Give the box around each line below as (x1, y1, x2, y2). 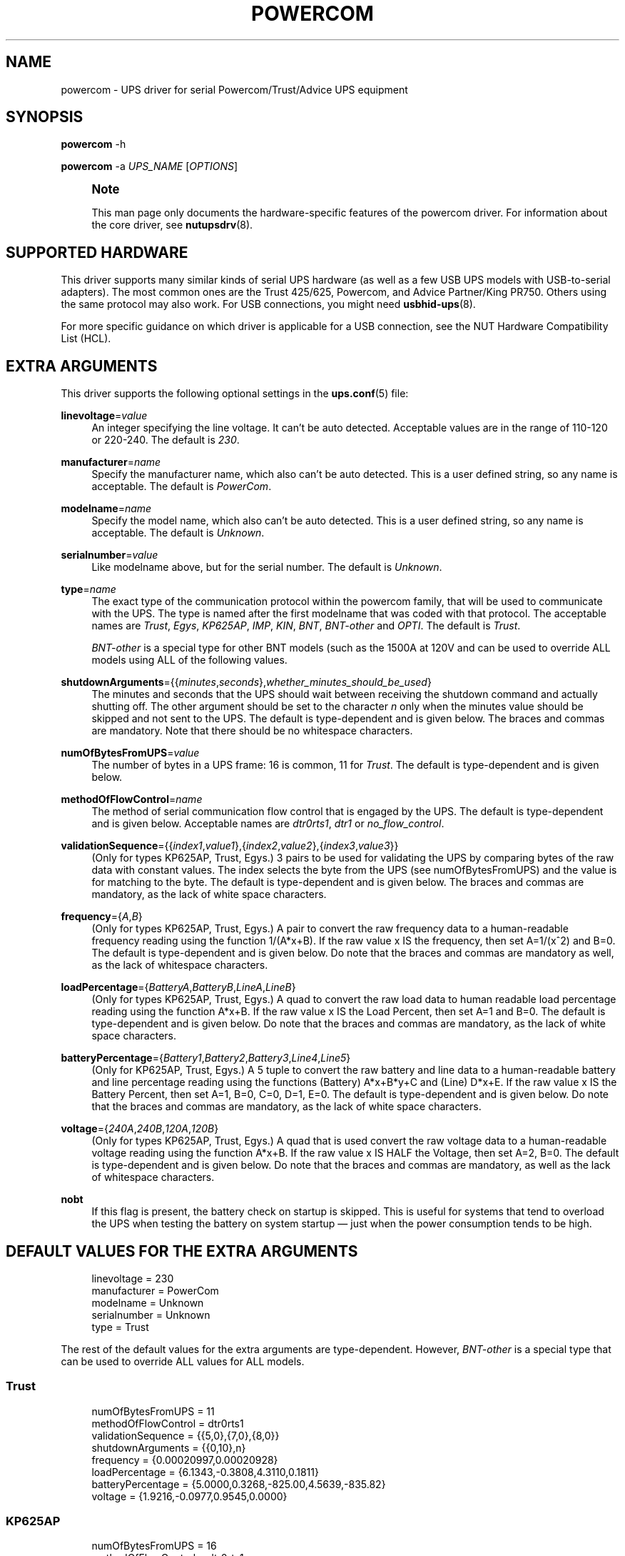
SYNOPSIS (6, 108, 83, 126)
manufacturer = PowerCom (91, 1284, 219, 1297)
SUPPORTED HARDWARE (6, 243, 188, 261)
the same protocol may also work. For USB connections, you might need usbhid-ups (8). (61, 298, 476, 311)
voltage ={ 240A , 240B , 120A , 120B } (61, 1122, 219, 1135)
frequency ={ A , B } (61, 910, 143, 923)
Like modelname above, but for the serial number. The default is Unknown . (91, 561, 442, 574)
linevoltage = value (61, 409, 148, 422)
